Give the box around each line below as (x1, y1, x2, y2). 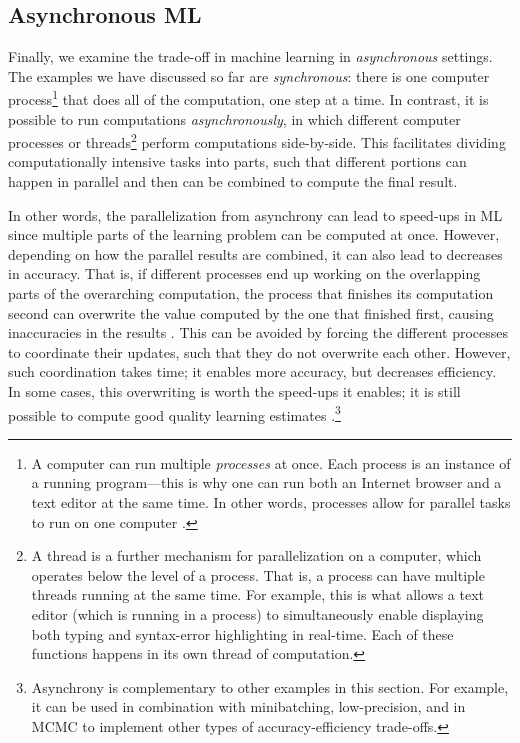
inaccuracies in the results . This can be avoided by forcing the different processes (8, 322, 509, 343)
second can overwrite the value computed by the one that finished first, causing (8, 302, 494, 323)
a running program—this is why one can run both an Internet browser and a (31, 472, 502, 493)
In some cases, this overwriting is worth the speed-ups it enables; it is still (8, 381, 461, 402)
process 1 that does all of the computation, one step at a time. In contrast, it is (8, 86, 489, 110)
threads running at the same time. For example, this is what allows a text (31, 584, 484, 605)
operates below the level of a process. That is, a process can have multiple (31, 564, 485, 585)
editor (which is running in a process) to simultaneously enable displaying (31, 604, 484, 625)
